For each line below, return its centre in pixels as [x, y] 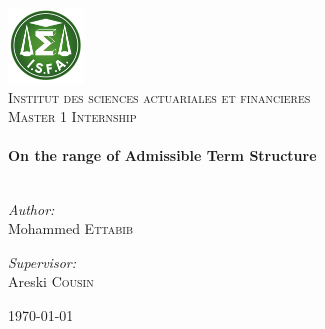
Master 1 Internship [72, 116]
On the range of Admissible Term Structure [162, 155]
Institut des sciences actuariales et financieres [159, 96]
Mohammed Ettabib [71, 228]
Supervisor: [42, 261]
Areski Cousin [51, 281]
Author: [31, 208]
